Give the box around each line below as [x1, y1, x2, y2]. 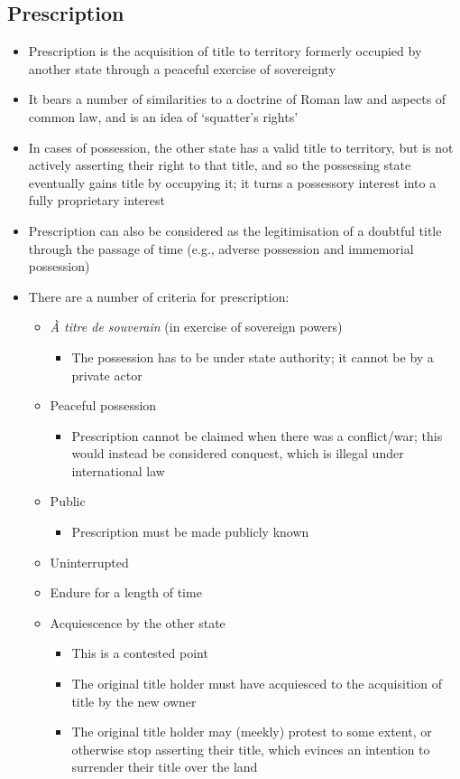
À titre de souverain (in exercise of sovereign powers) [50, 317, 343, 336]
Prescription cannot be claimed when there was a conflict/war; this [71, 426, 443, 445]
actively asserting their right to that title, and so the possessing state [28, 155, 411, 174]
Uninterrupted [50, 552, 129, 571]
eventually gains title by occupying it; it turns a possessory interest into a [28, 173, 437, 192]
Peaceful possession [50, 396, 157, 415]
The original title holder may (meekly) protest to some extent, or [71, 722, 432, 741]
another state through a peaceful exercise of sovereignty [28, 59, 336, 78]
